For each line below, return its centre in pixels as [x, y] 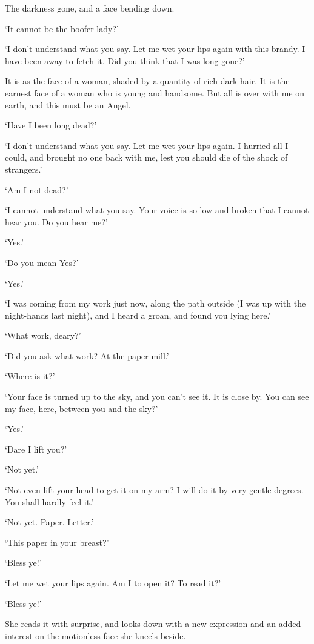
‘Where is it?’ [30, 376]
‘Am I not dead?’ [37, 189]
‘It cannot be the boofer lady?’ [62, 28]
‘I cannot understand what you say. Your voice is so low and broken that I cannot [157, 210]
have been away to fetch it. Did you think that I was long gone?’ [125, 60]
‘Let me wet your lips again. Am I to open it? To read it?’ [113, 583]
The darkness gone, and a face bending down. [90, 8]
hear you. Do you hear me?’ [56, 221]
